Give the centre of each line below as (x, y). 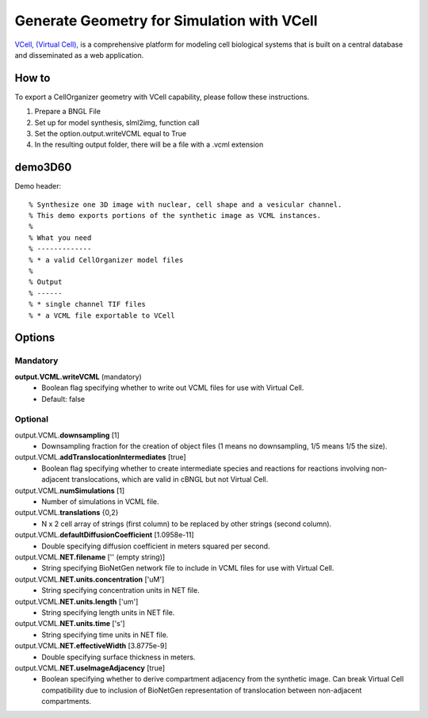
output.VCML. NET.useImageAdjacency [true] (90, 668)
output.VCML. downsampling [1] (67, 435)
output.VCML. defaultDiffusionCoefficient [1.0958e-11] (104, 535)
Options (35, 338)
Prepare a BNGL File (67, 112)
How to (32, 78)
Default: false (63, 399)
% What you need (60, 237)
